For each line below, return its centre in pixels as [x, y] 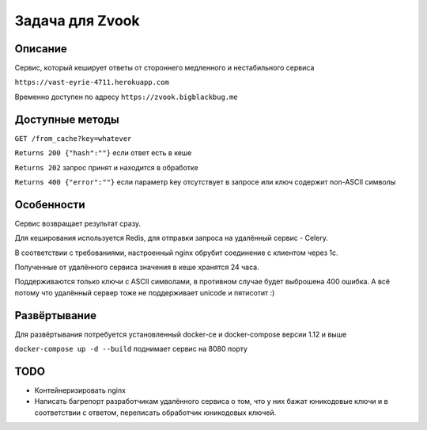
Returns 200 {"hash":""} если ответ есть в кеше [103, 153]
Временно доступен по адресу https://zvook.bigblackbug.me [126, 97]
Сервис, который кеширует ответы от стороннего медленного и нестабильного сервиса [164, 68]
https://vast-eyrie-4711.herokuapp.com [92, 82]
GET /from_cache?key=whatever [73, 138]
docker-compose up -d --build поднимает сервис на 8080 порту [131, 349]
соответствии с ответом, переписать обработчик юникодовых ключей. [155, 413]
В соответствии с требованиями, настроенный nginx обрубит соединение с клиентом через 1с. [176, 253]
